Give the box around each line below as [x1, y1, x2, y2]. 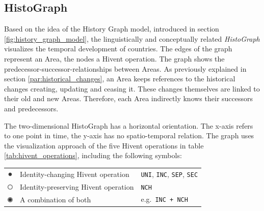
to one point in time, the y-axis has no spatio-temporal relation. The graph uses [4, 130, 254, 141]
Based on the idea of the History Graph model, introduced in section [4, 23, 219, 34]
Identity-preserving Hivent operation [20, 181, 134, 192]
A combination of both [20, 194, 91, 204]
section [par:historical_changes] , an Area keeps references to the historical [4, 73, 235, 84]
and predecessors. [4, 103, 59, 113]
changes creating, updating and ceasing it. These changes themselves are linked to [4, 83, 260, 94]
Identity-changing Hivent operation [20, 168, 129, 179]
